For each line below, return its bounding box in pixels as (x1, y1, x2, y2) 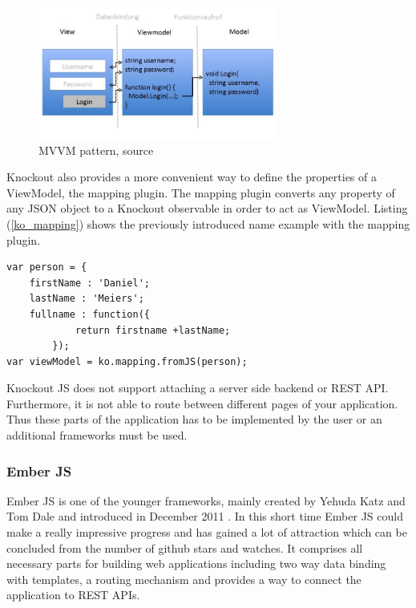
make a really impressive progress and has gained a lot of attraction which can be (6, 524, 407, 541)
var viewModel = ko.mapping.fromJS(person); (6, 355, 248, 367)
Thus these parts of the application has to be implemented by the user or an (6, 411, 382, 428)
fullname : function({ (29, 308, 150, 320)
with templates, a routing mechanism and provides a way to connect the (6, 570, 361, 587)
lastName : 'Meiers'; (29, 293, 144, 305)
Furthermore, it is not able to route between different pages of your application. (6, 395, 398, 411)
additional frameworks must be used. (6, 427, 188, 444)
